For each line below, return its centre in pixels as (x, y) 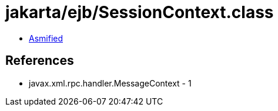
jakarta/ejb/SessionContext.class (140, 12)
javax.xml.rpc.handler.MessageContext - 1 (110, 83)
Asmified (46, 38)
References (40, 61)
